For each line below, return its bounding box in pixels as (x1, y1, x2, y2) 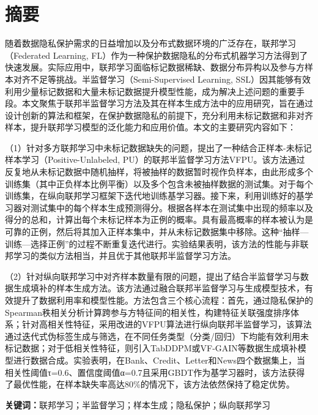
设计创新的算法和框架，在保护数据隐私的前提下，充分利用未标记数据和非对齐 (5, 108, 313, 121)
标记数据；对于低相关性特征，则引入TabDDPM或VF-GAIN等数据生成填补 (5, 342, 298, 354)
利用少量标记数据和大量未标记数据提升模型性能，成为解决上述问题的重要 (5, 84, 296, 97)
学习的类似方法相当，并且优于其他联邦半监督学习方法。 (13, 249, 236, 262)
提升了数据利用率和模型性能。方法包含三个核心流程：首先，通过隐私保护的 (13, 294, 313, 306)
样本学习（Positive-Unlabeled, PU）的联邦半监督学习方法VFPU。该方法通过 (5, 153, 305, 166)
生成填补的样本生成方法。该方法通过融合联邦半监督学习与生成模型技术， (13, 282, 305, 294)
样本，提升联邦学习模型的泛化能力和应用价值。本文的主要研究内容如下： (5, 121, 296, 133)
